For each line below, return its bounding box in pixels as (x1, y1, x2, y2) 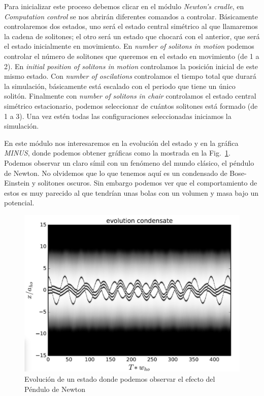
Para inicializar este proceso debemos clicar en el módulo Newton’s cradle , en (4, 1, 244, 11)
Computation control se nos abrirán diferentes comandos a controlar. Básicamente (4, 11, 258, 21)
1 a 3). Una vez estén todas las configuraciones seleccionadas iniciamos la (4, 110, 232, 121)
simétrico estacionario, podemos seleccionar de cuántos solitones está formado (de (4, 100, 258, 111)
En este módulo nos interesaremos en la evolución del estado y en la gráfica (4, 137, 239, 148)
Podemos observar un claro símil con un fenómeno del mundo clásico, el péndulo (4, 157, 254, 168)
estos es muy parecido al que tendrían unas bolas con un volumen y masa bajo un (4, 187, 259, 198)
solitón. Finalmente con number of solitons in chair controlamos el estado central (4, 90, 256, 101)
